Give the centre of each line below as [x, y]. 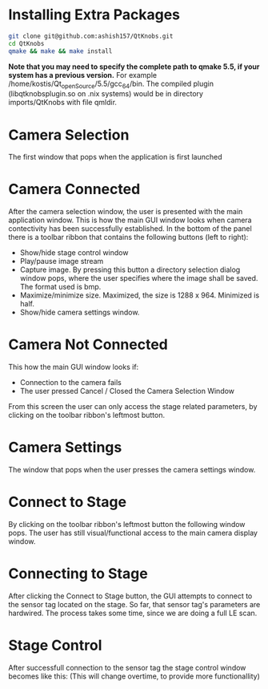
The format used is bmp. [60, 287]
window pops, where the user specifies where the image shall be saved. [139, 278]
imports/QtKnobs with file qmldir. [63, 103]
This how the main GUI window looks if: [74, 367]
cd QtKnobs [26, 43]
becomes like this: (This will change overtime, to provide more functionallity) [134, 676]
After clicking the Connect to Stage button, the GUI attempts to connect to [130, 596]
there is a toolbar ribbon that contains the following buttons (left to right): [128, 237]
